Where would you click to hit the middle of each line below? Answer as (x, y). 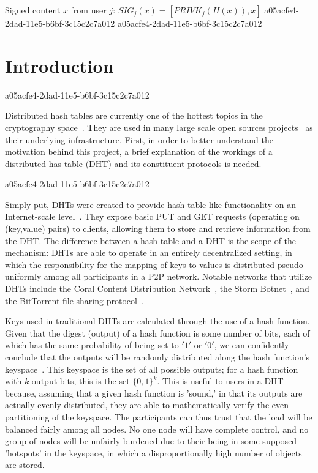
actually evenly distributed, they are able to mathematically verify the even (147, 405)
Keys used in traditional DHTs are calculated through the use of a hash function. (157, 321)
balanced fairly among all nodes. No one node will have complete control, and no (157, 429)
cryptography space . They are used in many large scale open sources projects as (159, 127)
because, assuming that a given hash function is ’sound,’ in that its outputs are (154, 393)
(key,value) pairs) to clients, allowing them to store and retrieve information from (158, 229)
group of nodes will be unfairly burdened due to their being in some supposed (151, 441)
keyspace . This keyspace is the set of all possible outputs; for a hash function (152, 369)
